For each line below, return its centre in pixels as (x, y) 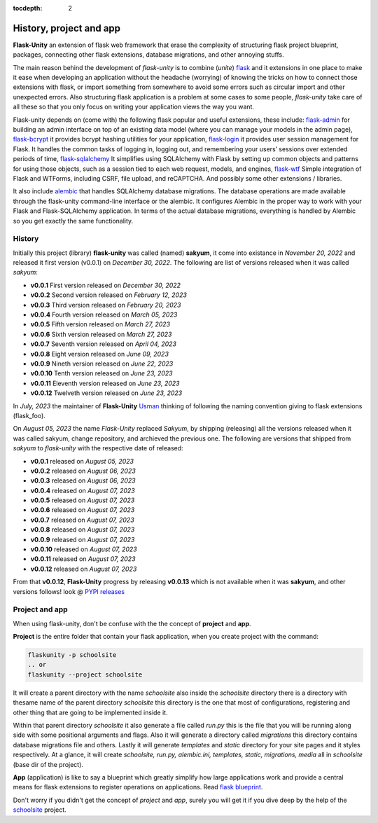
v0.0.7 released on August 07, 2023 (82, 520)
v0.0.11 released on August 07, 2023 (83, 559)
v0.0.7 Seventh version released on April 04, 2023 (103, 344)
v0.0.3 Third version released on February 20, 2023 (106, 305)
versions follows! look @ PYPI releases (69, 591)
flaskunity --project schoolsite (85, 675)
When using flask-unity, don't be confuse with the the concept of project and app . (132, 623)
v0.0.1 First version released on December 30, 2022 (106, 285)
